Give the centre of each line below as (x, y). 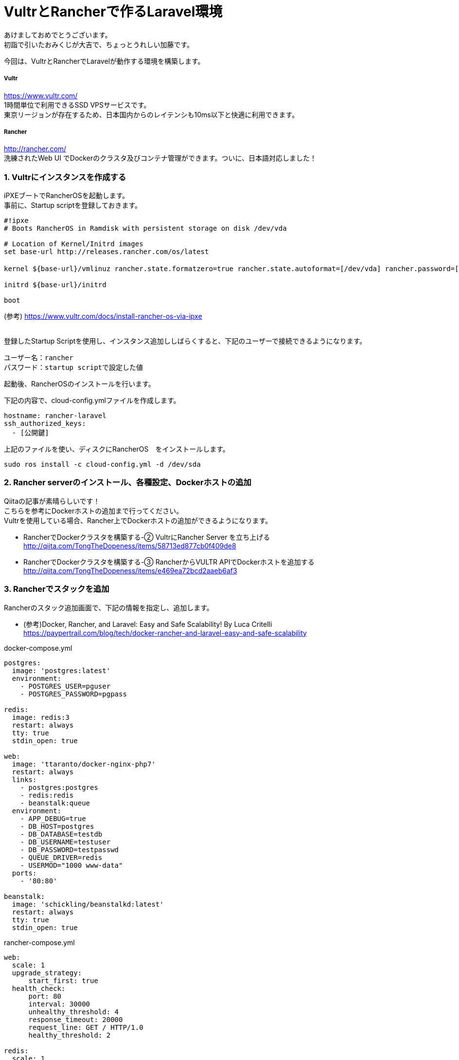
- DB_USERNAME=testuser (65, 842)
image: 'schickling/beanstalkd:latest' (88, 904)
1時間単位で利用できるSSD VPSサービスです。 (77, 105)
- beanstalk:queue (55, 803)
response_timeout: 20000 (76, 1019)
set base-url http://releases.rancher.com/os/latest (106, 252)
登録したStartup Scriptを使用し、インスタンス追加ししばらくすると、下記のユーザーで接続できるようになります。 (185, 341)
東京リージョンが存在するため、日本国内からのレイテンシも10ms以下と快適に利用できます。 (151, 114)
